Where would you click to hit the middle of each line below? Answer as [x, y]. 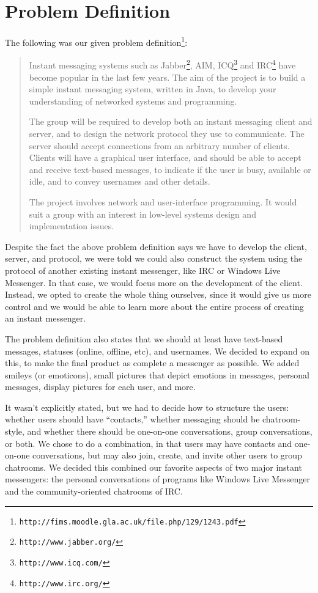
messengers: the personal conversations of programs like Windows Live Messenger [157, 479]
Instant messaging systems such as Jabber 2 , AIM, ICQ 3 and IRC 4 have [162, 64]
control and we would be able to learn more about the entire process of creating [154, 306]
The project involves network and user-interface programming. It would [163, 201]
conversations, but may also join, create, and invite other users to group [167, 455]
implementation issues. [72, 226]
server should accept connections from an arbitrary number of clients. [159, 145]
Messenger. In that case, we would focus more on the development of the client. [154, 282]
